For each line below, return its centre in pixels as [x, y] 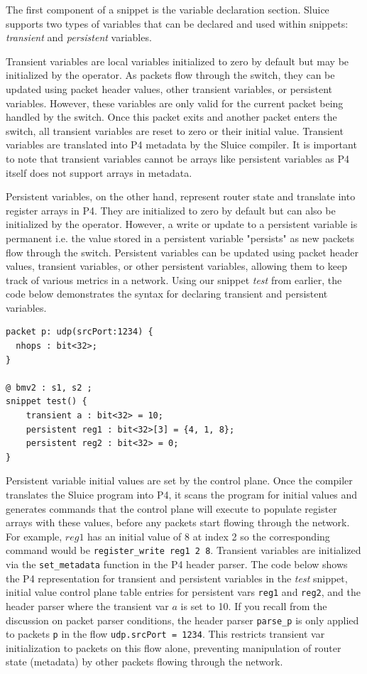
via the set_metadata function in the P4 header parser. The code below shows [177, 564]
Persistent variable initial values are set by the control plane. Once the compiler [179, 480]
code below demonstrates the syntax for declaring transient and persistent [167, 294]
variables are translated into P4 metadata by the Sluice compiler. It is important [181, 145]
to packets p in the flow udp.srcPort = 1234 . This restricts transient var [165, 634]
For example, [34, 536]
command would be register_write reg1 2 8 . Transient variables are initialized [183, 550]
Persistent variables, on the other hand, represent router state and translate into [181, 196]
